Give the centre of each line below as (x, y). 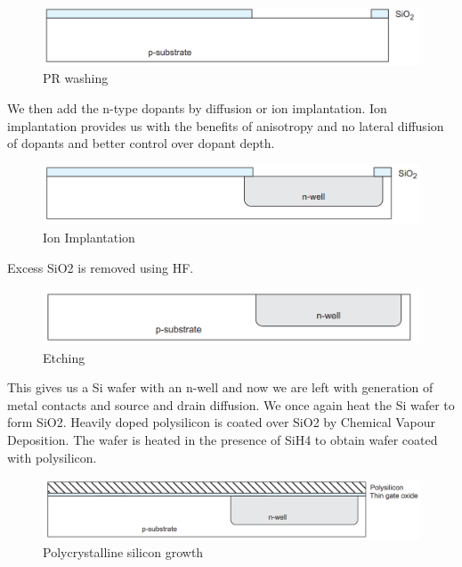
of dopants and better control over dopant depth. (141, 143)
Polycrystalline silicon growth (123, 552)
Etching (64, 357)
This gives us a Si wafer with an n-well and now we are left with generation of (220, 387)
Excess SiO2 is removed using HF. (101, 267)
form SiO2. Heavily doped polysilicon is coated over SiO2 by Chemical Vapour (221, 422)
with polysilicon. (52, 457)
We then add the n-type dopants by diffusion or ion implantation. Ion (197, 108)
